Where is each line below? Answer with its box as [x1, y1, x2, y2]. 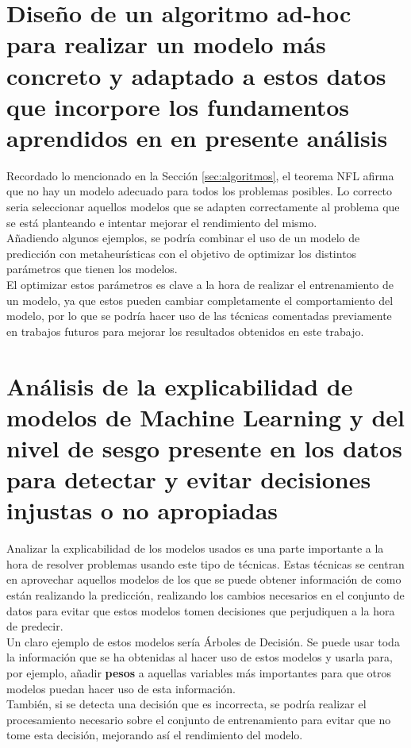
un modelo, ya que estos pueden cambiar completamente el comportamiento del [6, 291, 394, 308]
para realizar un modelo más [6, 28, 326, 60]
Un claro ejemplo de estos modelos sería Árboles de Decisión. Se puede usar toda [6, 633, 400, 650]
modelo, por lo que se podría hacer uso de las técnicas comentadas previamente [6, 307, 392, 324]
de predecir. [6, 618, 63, 634]
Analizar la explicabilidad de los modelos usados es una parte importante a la [6, 540, 384, 557]
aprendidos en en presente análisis [6, 121, 388, 153]
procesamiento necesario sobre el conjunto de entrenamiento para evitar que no [6, 711, 391, 727]
